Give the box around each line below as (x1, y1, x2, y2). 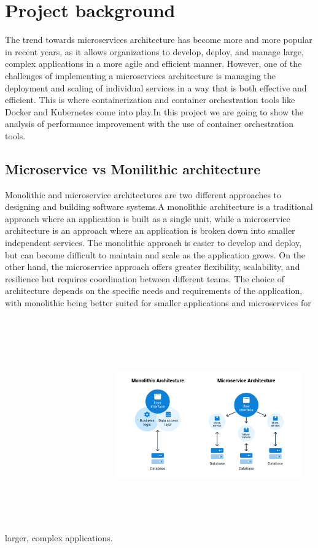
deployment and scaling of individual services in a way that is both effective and (5, 81, 307, 94)
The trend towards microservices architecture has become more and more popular (5, 33, 312, 46)
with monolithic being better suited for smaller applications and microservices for (5, 296, 311, 309)
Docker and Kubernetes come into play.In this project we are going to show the (5, 105, 304, 118)
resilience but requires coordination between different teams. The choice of (5, 272, 284, 285)
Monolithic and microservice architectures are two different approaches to (5, 188, 282, 201)
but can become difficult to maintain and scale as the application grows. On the (5, 248, 306, 261)
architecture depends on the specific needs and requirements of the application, (5, 284, 303, 297)
